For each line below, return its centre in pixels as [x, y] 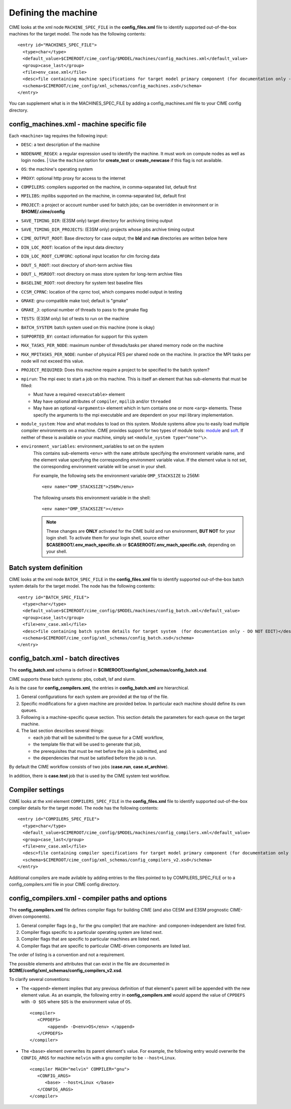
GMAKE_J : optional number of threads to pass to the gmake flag [84, 310]
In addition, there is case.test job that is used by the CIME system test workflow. [89, 776]
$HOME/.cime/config [43, 212]
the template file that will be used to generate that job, [87, 744]
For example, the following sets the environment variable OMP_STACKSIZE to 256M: [117, 475]
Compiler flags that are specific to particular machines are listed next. [91, 939]
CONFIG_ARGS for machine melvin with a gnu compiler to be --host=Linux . [99, 1058]
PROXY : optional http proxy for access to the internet [73, 178]
